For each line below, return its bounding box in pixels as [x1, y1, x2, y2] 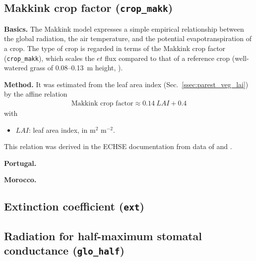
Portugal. [4, 157, 37, 168]
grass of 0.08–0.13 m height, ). [30, 62, 123, 73]
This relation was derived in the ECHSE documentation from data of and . [4, 141, 232, 152]
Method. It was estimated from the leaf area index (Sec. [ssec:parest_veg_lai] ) [4, 79, 249, 89]
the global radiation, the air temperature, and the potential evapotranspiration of [4, 33, 252, 44]
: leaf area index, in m [29, 124, 96, 135]
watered [4, 62, 28, 73]
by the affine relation [4, 89, 67, 99]
